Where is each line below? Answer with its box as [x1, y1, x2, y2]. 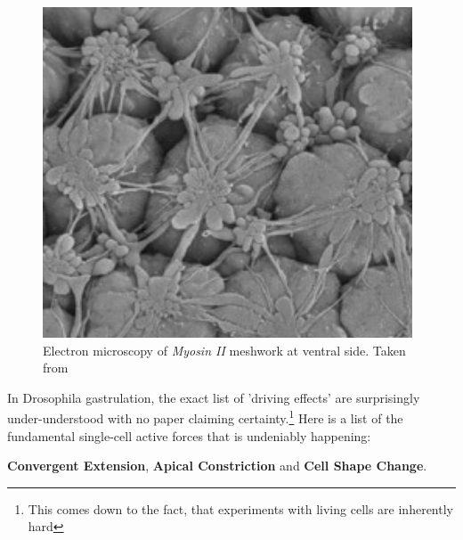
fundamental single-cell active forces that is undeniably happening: [7, 426, 371, 445]
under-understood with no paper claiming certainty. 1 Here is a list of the [7, 406, 403, 428]
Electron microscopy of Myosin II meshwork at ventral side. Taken [43, 340, 406, 359]
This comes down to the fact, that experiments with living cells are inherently [28, 499, 453, 518]
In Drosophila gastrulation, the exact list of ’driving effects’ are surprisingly [7, 388, 420, 406]
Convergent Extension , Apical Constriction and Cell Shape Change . [7, 456, 427, 475]
